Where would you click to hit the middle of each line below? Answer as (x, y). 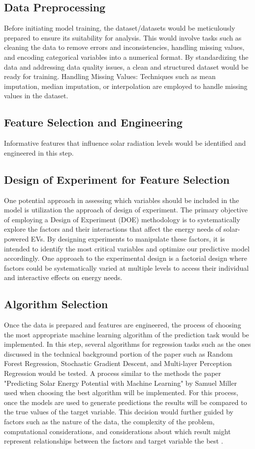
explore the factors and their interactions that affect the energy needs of (113, 229)
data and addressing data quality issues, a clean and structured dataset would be (126, 66)
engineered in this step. (39, 152)
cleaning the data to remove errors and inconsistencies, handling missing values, (124, 47)
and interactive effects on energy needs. (63, 277)
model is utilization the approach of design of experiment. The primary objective (126, 210)
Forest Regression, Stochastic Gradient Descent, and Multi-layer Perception (118, 363)
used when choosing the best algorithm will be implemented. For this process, (121, 392)
